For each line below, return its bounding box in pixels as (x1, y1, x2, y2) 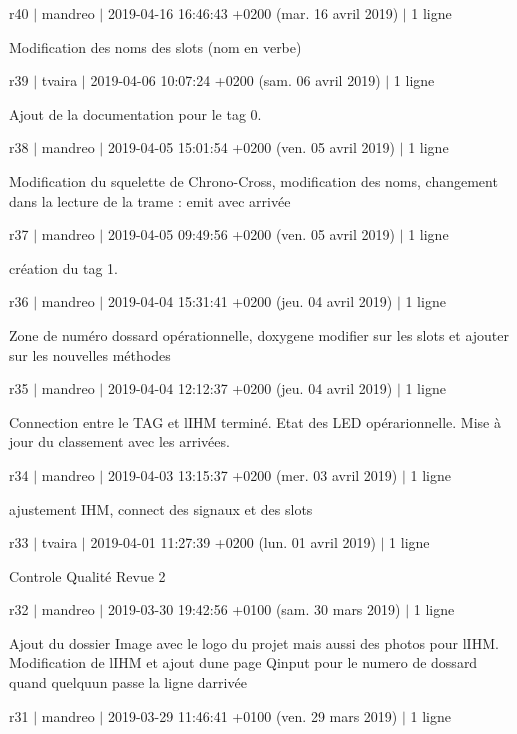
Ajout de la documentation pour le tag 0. (9, 103, 262, 124)
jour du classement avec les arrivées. (9, 431, 230, 452)
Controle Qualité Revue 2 (9, 565, 166, 586)
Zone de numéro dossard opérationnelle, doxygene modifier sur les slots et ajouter (9, 324, 510, 345)
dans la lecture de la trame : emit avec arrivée (9, 190, 291, 211)
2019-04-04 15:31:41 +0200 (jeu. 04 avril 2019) (107, 291, 393, 312)
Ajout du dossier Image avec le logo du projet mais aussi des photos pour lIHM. (9, 632, 499, 653)
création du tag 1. (9, 257, 118, 278)
